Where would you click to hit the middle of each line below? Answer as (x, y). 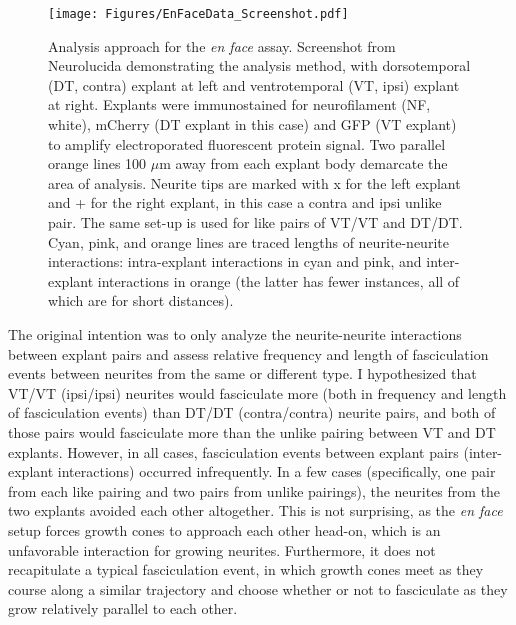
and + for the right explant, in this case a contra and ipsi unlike (245, 202)
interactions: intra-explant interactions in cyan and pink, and (235, 261)
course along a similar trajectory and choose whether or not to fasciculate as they (258, 588)
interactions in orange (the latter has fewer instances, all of (278, 280)
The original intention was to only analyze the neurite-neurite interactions (235, 333)
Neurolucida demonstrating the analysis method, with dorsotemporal (259, 65)
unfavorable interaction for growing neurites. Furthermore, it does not (222, 549)
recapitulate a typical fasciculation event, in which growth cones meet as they (246, 569)
